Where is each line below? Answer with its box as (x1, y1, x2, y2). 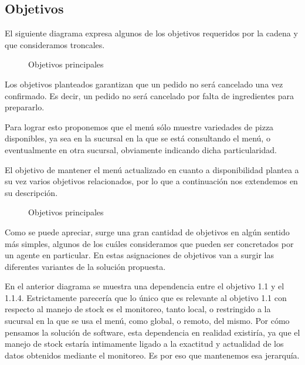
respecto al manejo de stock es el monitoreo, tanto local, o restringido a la (5, 303, 271, 315)
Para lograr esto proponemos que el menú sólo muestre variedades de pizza (5, 120, 274, 133)
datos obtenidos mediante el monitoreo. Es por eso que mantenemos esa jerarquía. (5, 349, 300, 361)
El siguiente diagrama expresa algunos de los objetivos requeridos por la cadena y (5, 27, 298, 39)
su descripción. (5, 186, 58, 198)
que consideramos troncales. (5, 38, 105, 50)
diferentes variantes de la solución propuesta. (5, 260, 166, 272)
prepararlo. (5, 101, 45, 113)
